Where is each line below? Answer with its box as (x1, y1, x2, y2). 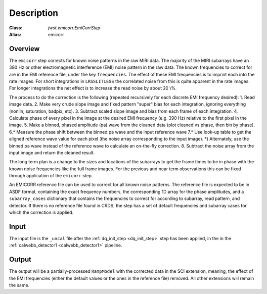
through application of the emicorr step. (9, 173, 93, 179)
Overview (9, 45, 40, 53)
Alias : (9, 31, 22, 37)
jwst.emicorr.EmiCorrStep (48, 25, 101, 31)
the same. (9, 282, 30, 288)
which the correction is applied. (9, 209, 74, 215)
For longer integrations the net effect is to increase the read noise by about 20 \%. (9, 85, 177, 91)
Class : (9, 25, 23, 31)
